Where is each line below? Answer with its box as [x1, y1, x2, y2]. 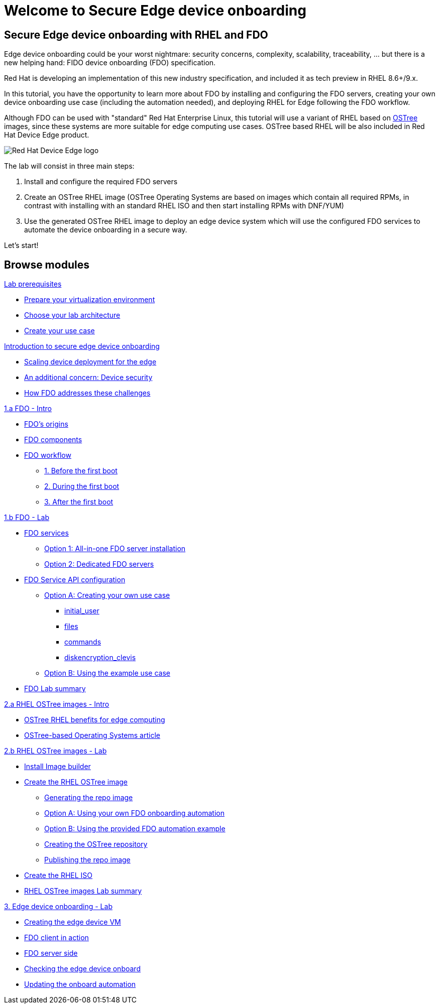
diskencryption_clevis [64, 653, 136, 662]
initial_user [64, 606, 99, 615]
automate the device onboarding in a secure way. [24, 225, 187, 234]
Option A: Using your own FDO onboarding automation [44, 809, 225, 818]
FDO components [24, 435, 82, 444]
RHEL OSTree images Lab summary [24, 887, 142, 896]
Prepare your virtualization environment [24, 295, 155, 304]
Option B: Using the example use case [44, 669, 170, 678]
